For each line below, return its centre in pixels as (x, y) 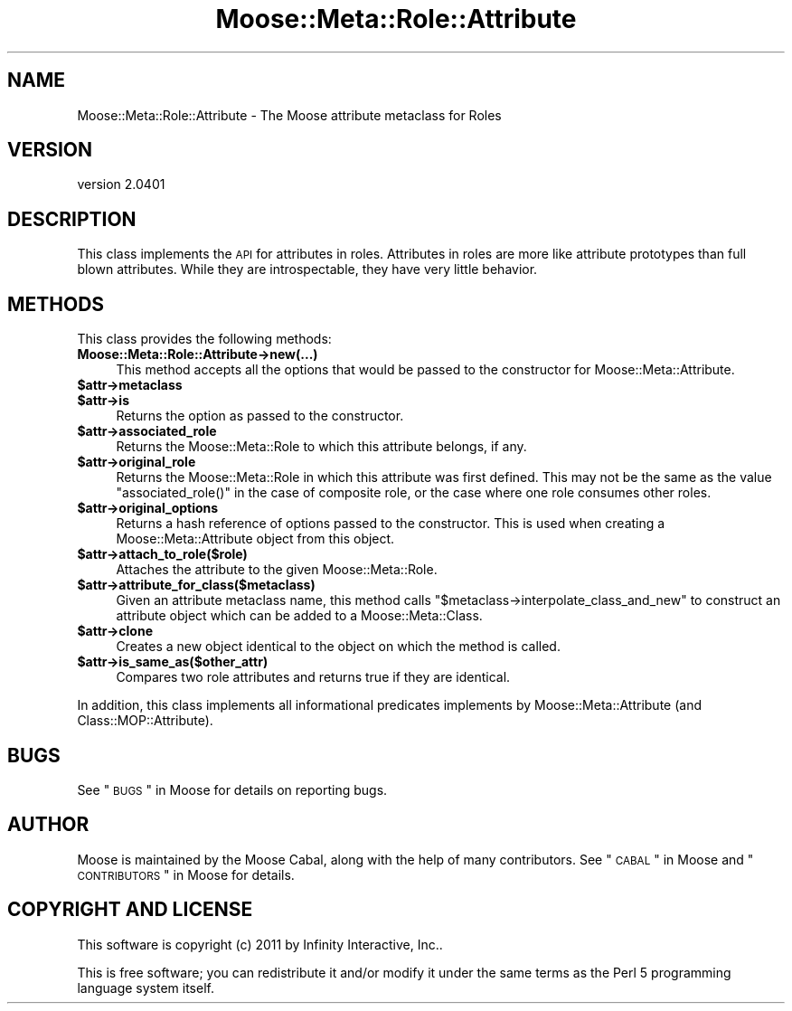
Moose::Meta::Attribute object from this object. (255, 539)
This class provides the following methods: (204, 339)
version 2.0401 (121, 184)
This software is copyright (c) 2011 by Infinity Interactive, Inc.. (260, 944)
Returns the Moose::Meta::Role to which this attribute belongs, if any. (321, 447)
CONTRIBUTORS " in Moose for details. (186, 874)
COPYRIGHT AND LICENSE (130, 910)
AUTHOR (48, 825)
